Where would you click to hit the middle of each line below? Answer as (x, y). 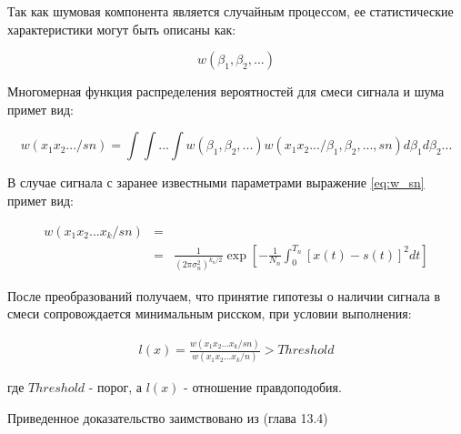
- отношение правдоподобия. (263, 387)
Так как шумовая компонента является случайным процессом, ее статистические (230, 11)
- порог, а (115, 387)
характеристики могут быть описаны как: (122, 29)
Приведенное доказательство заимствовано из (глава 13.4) (168, 417)
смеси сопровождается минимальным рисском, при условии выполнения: (210, 313)
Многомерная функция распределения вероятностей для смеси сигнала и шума (226, 91)
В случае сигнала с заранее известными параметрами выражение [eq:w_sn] (216, 182)
